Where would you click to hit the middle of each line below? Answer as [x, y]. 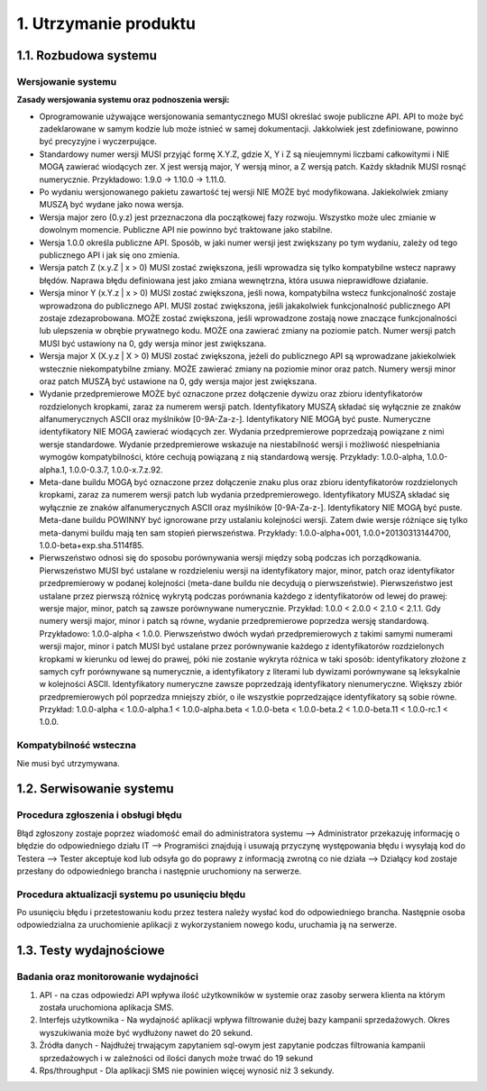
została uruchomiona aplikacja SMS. [107, 1007]
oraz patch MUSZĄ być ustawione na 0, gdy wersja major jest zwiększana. [178, 381]
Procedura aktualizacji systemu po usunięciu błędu [131, 894]
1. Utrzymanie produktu [106, 23]
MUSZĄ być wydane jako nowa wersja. [112, 205]
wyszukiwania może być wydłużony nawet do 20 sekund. [146, 1032]
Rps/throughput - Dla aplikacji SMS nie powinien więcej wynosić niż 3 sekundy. [187, 1070]
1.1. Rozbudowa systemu [87, 55]
